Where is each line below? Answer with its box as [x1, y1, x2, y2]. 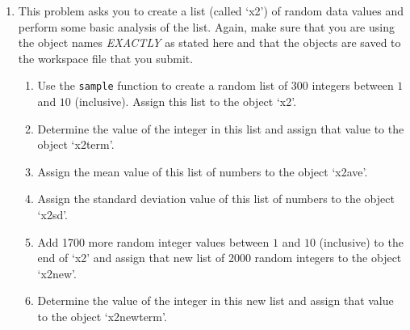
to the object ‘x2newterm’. [37, 307, 167, 324]
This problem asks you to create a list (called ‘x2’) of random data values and [18, 2, 404, 19]
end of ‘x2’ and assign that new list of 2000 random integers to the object [37, 249, 402, 266]
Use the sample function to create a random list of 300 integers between [37, 77, 394, 94]
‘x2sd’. [37, 206, 69, 222]
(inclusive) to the [319, 233, 404, 250]
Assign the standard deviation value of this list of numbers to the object [37, 190, 395, 207]
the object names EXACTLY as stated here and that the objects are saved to [18, 34, 401, 51]
